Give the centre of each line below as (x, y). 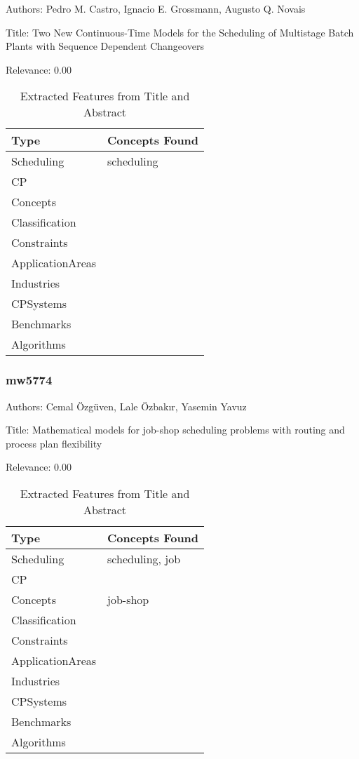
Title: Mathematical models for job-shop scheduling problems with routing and (175, 430)
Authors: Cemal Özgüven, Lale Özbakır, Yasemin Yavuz (126, 406)
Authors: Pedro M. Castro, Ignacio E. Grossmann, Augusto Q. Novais (156, 8)
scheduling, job (144, 558)
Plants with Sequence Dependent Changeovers (105, 46)
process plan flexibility (54, 443)
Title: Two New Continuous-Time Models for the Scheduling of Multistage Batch (180, 32)
